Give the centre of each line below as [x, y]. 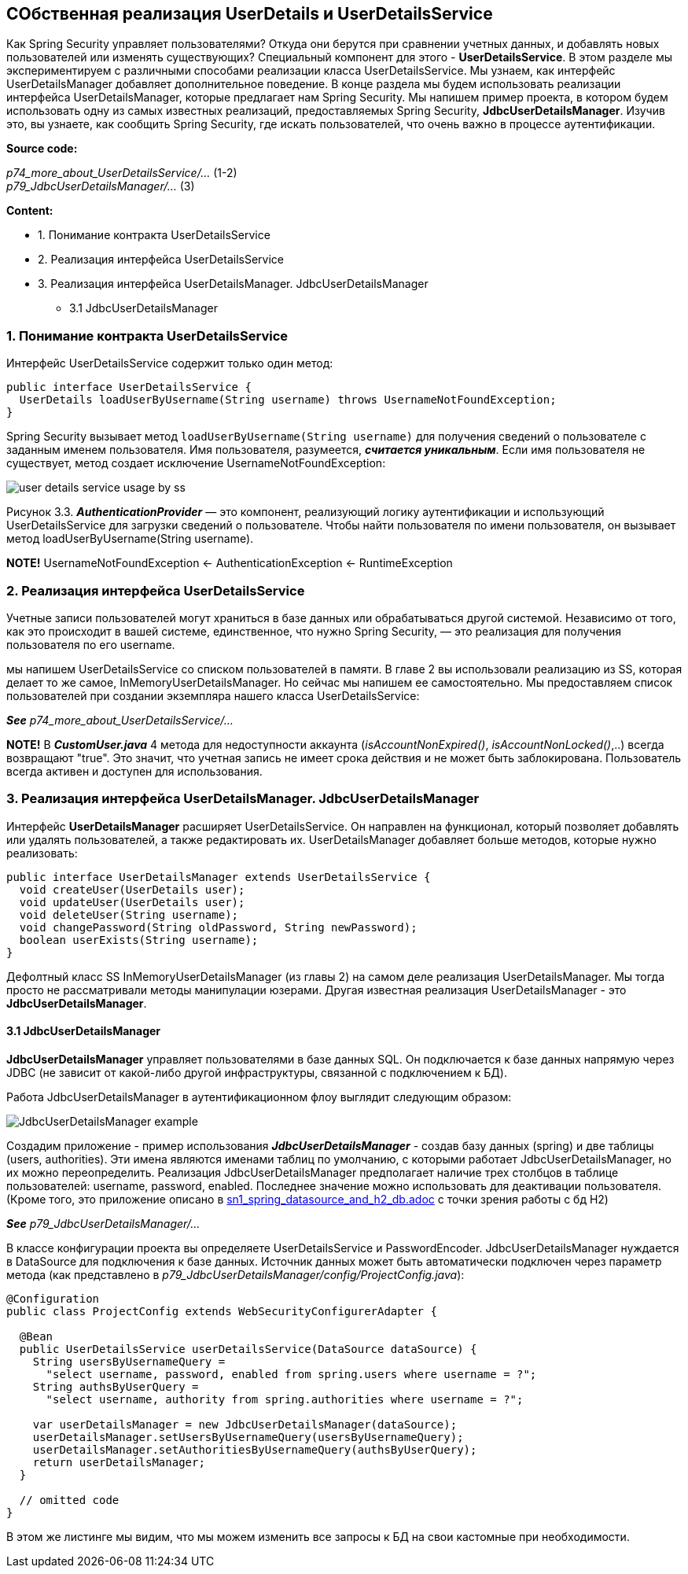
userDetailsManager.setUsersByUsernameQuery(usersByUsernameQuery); [248, 1437]
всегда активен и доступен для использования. [134, 771]
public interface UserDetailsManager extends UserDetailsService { [219, 877]
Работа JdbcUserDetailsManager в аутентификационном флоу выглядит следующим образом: [259, 1097]
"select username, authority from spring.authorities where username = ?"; [285, 1399]
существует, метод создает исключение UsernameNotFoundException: [196, 463]
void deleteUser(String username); [129, 914]
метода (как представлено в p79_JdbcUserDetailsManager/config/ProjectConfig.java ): [235, 1274]
